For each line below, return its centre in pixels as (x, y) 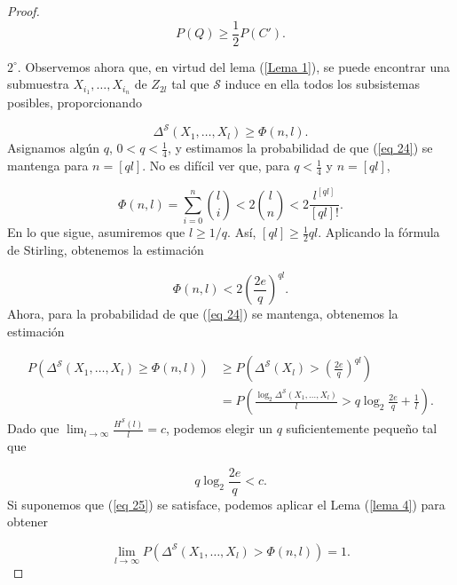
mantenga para (48, 166)
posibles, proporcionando (75, 103)
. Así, (242, 232)
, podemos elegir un (219, 428)
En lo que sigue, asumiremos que (96, 232)
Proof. (24, 11)
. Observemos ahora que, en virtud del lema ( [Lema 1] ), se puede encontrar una (233, 66)
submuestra (38, 84)
